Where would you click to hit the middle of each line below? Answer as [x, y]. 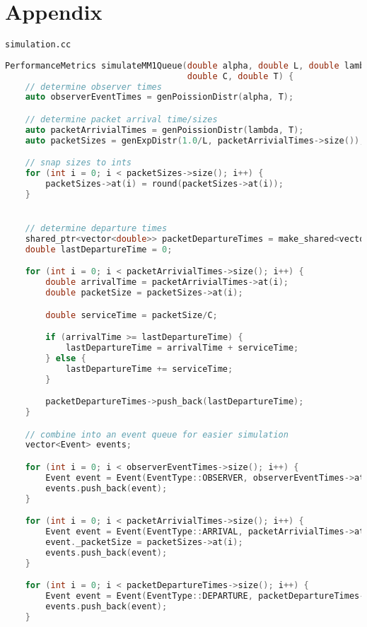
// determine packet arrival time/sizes [121, 119]
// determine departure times [96, 229]
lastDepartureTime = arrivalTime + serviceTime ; [182, 348]
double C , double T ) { [240, 76]
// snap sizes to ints [78, 163]
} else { [66, 358]
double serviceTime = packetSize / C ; [132, 315]
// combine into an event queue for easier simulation [157, 434]
